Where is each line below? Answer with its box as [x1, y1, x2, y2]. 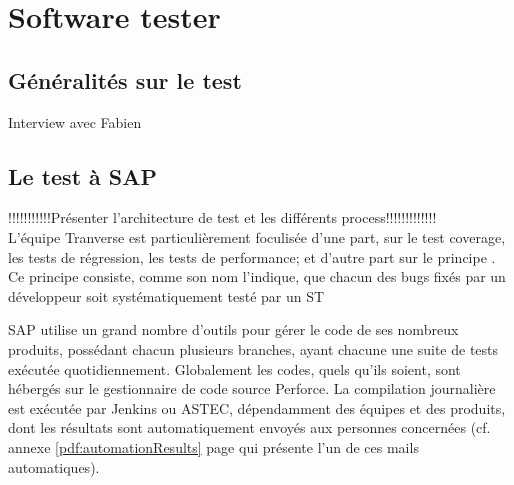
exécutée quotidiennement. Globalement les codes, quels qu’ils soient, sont [8, 358, 461, 379]
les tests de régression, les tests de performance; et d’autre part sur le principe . [8, 246, 496, 267]
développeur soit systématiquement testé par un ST [8, 285, 325, 306]
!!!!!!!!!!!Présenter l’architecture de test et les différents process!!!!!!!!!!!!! [8, 207, 437, 228]
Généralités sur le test [8, 64, 242, 95]
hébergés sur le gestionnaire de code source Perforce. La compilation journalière [8, 378, 496, 399]
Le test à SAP [8, 160, 158, 191]
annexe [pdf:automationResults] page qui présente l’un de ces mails [8, 436, 419, 457]
